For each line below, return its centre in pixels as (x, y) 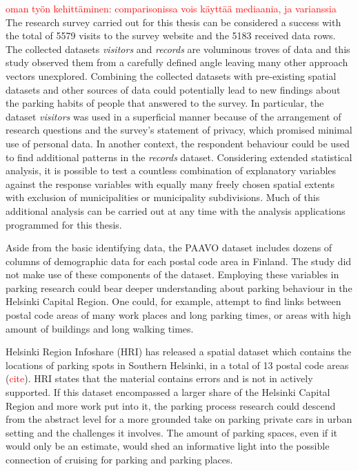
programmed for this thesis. (64, 224)
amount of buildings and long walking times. (100, 328)
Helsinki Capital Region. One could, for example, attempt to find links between (173, 301)
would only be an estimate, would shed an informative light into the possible (168, 446)
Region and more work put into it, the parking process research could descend (171, 405)
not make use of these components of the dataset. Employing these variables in (172, 274)
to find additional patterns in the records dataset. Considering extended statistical (179, 157)
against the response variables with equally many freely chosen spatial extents (170, 184)
